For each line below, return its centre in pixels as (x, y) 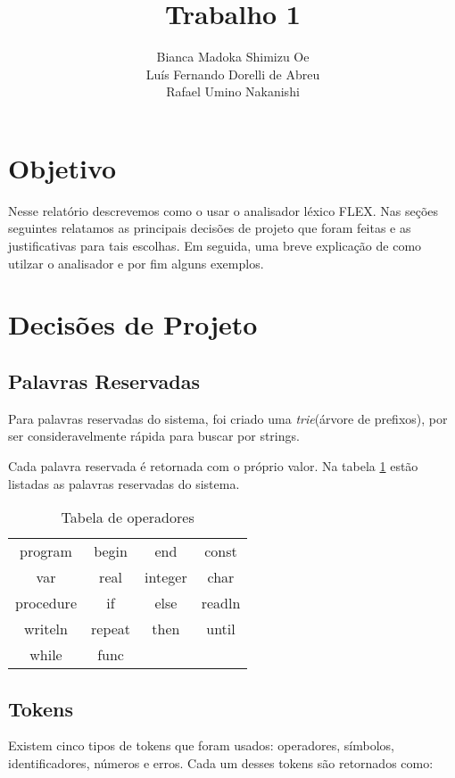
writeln (46, 629)
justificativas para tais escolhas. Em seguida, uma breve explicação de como (215, 246)
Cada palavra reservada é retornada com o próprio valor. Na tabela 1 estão (213, 465)
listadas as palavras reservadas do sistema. (124, 483)
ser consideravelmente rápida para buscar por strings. (154, 436)
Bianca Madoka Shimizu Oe (233, 57)
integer (166, 577)
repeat (111, 629)
